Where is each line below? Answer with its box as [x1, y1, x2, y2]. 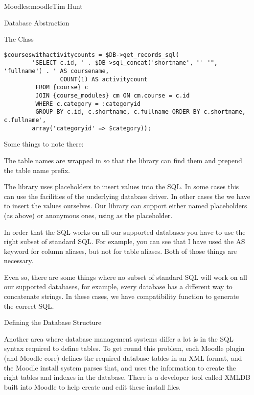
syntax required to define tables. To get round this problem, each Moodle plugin [4, 343, 245, 353]
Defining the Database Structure [4, 317, 101, 327]
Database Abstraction [4, 17, 69, 27]
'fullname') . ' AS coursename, [4, 68, 109, 75]
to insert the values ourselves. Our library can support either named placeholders [4, 200, 247, 211]
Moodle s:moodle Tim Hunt [4, 1, 83, 11]
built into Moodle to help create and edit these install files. [4, 381, 181, 392]
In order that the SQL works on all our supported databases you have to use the [4, 226, 246, 237]
